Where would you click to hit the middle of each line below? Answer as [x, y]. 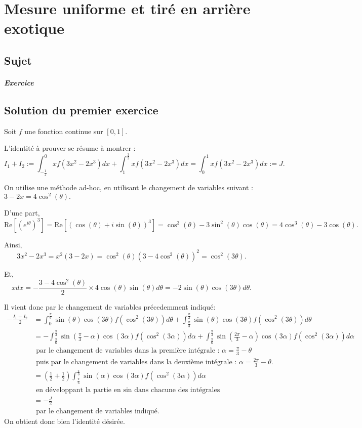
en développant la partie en [78, 390]
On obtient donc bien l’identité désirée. [65, 421]
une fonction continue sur [64, 131]
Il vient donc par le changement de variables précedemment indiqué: [110, 306]
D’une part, [22, 213]
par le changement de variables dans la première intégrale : [128, 350]
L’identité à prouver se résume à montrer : [70, 148]
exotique [34, 28]
